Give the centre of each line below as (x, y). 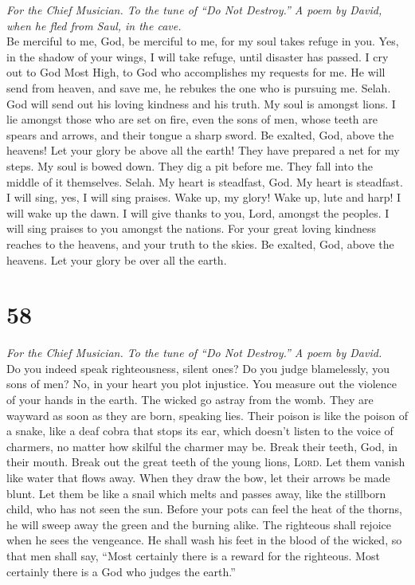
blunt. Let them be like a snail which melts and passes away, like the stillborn (196, 493)
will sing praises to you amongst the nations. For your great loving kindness (192, 228)
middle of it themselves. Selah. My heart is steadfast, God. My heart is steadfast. (205, 181)
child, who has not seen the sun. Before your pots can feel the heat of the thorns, (204, 509)
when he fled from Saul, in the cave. (94, 25)
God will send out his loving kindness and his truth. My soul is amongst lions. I (201, 103)
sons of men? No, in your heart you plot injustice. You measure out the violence (202, 384)
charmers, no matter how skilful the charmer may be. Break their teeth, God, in (202, 446)
